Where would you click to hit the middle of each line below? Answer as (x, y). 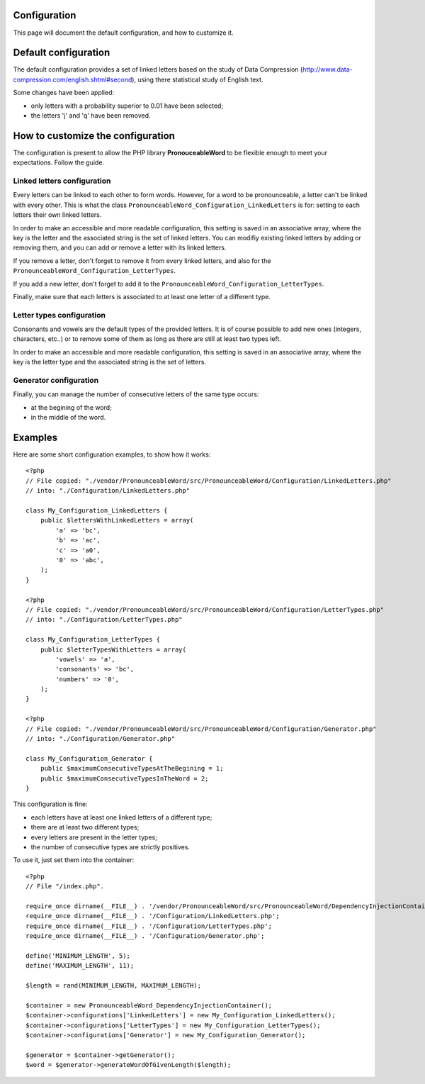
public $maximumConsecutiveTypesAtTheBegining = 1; (132, 769)
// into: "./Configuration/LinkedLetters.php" (108, 491)
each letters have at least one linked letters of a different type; (121, 817)
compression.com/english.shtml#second (73, 79)
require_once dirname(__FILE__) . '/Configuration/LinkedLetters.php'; (153, 916)
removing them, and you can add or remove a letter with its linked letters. (120, 247)
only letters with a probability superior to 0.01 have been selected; (127, 106)
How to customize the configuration (94, 136)
